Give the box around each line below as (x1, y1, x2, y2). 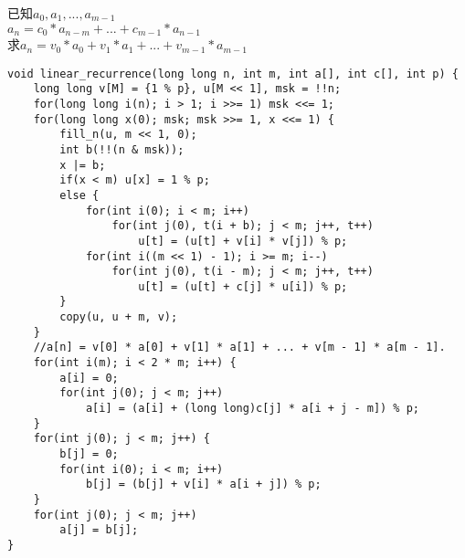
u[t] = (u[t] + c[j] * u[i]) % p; (138, 279, 348, 293)
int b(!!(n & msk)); (59, 142, 185, 156)
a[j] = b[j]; (59, 523, 139, 537)
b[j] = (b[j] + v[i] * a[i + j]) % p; (85, 478, 322, 491)
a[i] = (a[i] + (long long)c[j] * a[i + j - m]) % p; (85, 402, 420, 416)
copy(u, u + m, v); (59, 311, 178, 324)
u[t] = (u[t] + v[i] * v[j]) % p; (138, 234, 348, 247)
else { (59, 188, 100, 202)
